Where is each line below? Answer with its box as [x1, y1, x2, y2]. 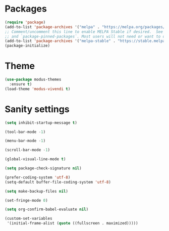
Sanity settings [5, 103, 70, 115]
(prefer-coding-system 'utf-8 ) [5, 175, 71, 180]
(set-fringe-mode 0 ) [5, 198, 48, 203]
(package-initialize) [5, 43, 50, 49]
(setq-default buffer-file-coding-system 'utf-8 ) [5, 179, 111, 184]
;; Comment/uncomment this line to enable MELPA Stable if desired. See [5, 29, 163, 34]
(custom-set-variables [5, 216, 52, 221]
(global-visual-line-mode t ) [5, 157, 66, 162]
